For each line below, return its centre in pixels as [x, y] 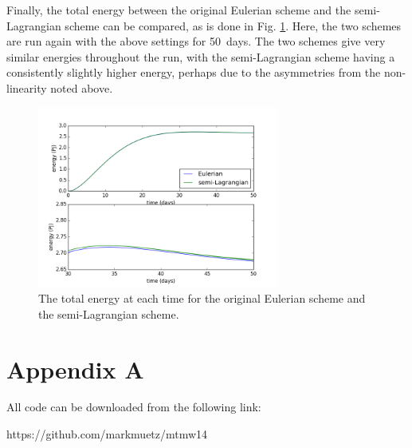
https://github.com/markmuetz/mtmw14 [107, 434]
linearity [27, 87]
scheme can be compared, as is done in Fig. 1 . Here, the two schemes [233, 25]
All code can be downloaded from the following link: [134, 407]
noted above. [82, 87]
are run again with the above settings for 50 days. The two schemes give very [196, 41]
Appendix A [75, 369]
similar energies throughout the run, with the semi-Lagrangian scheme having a [201, 56]
